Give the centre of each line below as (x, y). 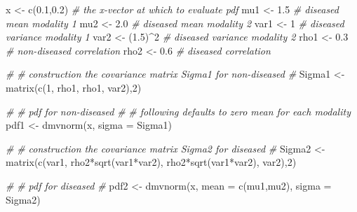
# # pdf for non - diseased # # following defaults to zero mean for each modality (178, 111)
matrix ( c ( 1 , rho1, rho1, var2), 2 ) (74, 87)
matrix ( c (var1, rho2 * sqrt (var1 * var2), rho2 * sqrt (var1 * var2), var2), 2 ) (151, 162)
